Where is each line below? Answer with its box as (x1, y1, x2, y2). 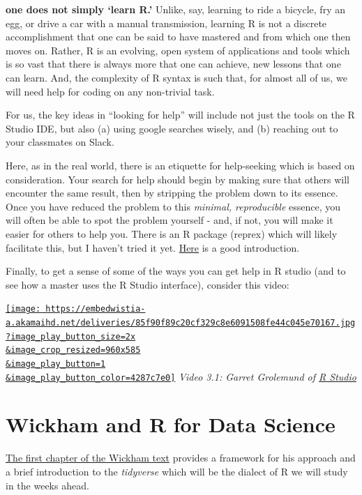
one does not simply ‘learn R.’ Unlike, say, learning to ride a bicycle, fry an (6, 2, 345, 16)
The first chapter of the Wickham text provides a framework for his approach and (6, 450, 356, 465)
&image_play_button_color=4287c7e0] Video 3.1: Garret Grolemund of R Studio (6, 369, 356, 383)
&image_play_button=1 (6, 358, 106, 369)
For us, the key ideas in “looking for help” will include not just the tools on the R (6, 107, 355, 122)
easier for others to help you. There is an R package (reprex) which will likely (6, 226, 338, 241)
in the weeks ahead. (6, 478, 89, 492)
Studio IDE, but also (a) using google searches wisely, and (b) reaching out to (6, 121, 338, 135)
